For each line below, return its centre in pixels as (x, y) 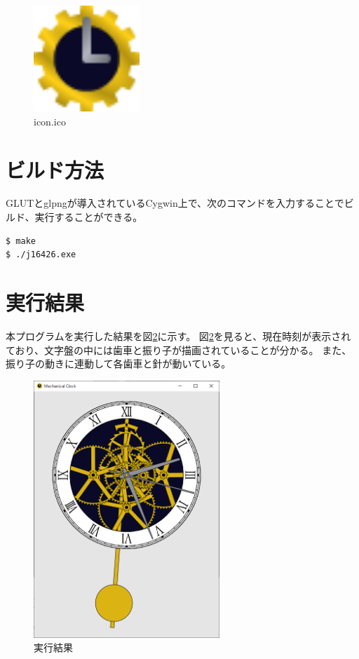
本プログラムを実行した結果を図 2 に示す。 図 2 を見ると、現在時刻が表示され (178, 335)
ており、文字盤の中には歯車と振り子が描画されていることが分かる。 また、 (179, 349)
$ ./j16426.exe (41, 255)
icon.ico (50, 121)
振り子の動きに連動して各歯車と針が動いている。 (118, 364)
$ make (21, 241)
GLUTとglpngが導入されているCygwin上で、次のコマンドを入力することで (175, 203)
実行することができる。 (89, 217)
